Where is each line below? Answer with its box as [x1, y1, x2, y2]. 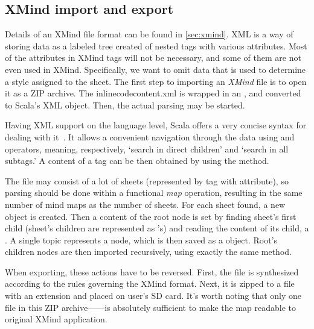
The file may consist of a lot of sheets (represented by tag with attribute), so [5, 174, 289, 187]
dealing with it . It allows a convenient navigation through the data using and [5, 130, 295, 143]
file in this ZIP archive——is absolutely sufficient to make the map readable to [5, 301, 296, 313]
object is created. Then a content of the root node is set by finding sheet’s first [5, 210, 296, 222]
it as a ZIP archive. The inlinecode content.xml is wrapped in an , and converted [5, 87, 301, 99]
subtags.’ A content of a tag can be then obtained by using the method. [5, 154, 269, 167]
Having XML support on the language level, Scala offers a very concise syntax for [5, 119, 307, 131]
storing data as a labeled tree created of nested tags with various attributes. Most [5, 39, 307, 52]
